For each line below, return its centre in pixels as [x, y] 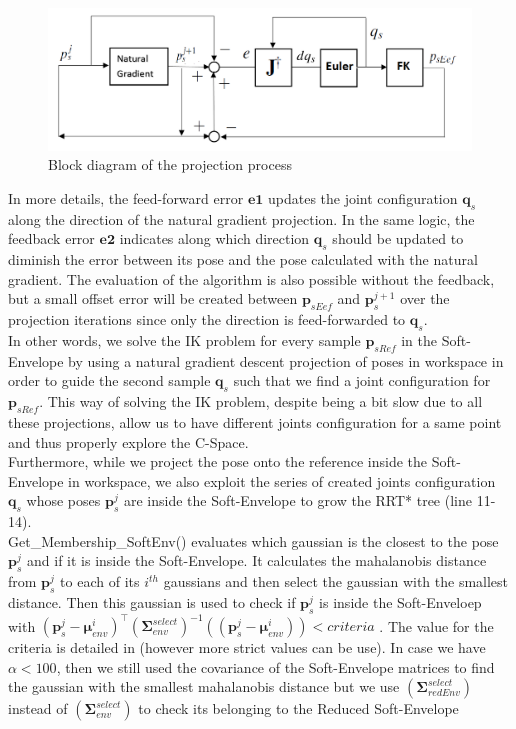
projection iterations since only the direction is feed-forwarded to [207, 319]
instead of [38, 708]
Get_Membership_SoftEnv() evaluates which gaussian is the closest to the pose [253, 540]
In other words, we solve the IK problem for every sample [184, 340]
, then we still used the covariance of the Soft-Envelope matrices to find [275, 666]
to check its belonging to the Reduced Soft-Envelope [298, 708]
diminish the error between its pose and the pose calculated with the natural [243, 259]
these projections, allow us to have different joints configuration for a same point [255, 421]
